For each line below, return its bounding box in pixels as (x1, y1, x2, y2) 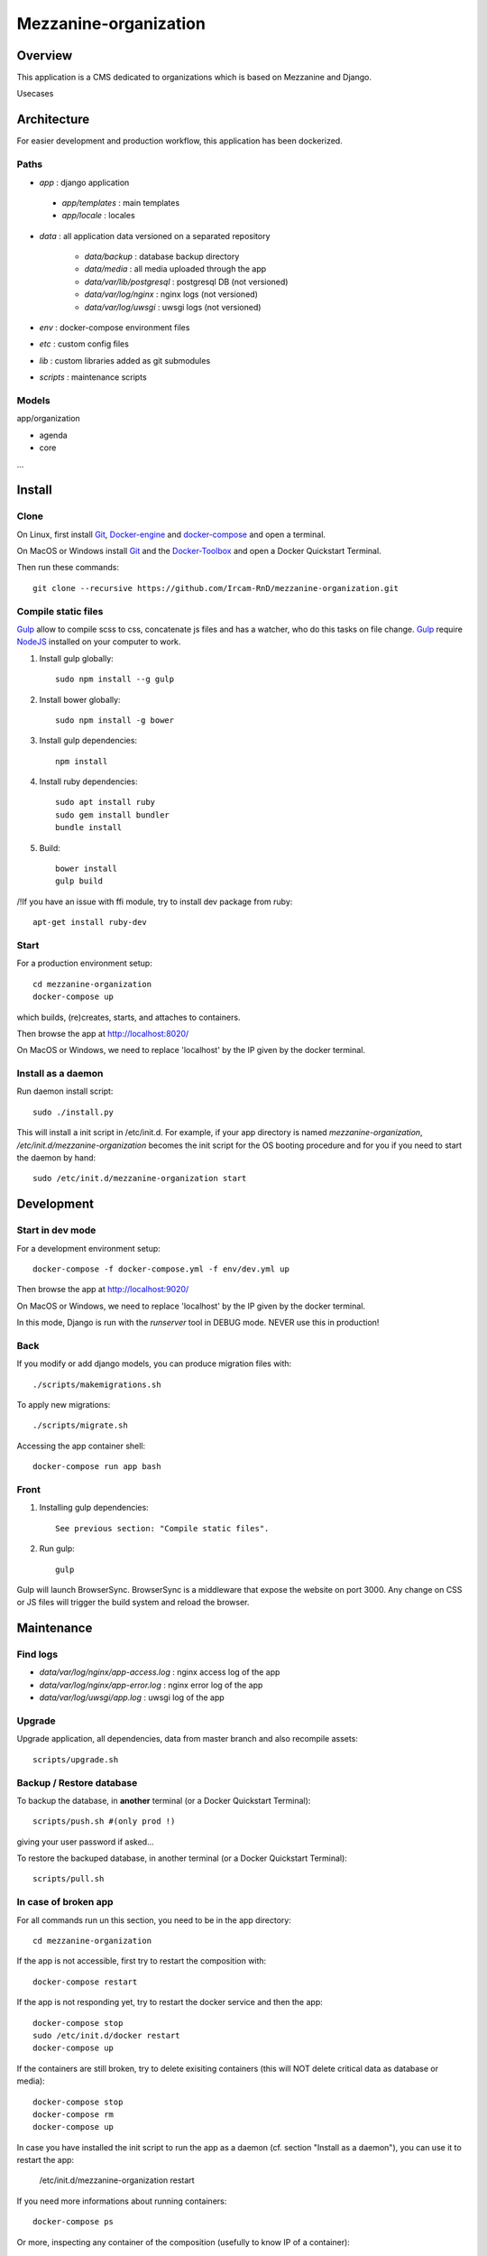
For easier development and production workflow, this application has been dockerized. (16, 135, 343, 146)
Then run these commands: (16, 562, 120, 573)
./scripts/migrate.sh (32, 1420, 128, 1430)
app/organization (16, 413, 80, 424)
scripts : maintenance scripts (39, 372, 148, 383)
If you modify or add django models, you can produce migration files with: (16, 1358, 292, 1369)
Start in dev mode (16, 1224, 96, 1236)
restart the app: (16, 2155, 75, 2166)
